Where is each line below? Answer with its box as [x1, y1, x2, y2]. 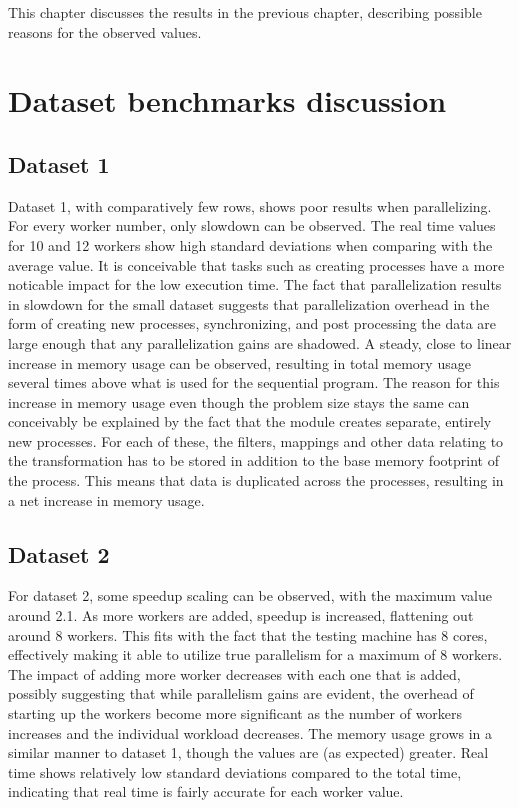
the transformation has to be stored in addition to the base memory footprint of [8, 450, 499, 471]
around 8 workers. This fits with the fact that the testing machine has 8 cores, [8, 624, 488, 645]
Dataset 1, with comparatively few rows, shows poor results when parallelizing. [8, 195, 492, 216]
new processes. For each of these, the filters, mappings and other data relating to [8, 430, 504, 451]
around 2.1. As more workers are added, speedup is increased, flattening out [8, 605, 474, 626]
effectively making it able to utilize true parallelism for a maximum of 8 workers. [8, 644, 503, 665]
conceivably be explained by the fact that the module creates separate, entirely [8, 411, 492, 432]
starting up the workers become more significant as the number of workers [8, 703, 463, 724]
